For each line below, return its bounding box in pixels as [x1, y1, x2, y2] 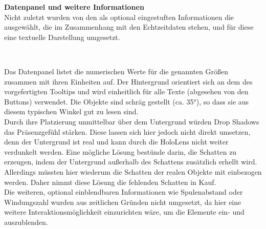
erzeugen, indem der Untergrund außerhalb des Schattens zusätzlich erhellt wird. [4, 156, 257, 167]
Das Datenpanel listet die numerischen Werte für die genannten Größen [4, 66, 228, 76]
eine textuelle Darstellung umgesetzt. [4, 31, 120, 42]
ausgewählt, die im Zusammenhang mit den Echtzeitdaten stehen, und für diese [4, 22, 254, 32]
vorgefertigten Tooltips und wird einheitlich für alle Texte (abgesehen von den [4, 86, 249, 97]
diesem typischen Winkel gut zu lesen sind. [4, 106, 139, 117]
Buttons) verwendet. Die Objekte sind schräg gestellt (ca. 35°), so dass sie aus [4, 96, 249, 107]
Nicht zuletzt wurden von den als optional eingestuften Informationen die [4, 11, 234, 22]
